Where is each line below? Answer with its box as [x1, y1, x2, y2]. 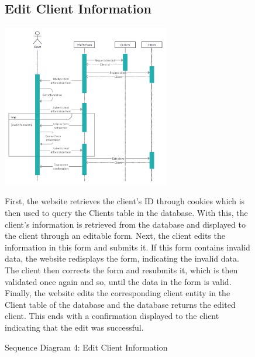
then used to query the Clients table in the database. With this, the [5, 206, 248, 218]
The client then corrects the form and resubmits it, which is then [5, 263, 238, 276]
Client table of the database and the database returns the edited [5, 298, 236, 310]
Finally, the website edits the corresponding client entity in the [5, 287, 230, 299]
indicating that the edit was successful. [5, 321, 144, 333]
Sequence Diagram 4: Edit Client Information [5, 341, 168, 353]
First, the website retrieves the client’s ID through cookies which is [5, 195, 245, 207]
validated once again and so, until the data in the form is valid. [5, 275, 232, 287]
